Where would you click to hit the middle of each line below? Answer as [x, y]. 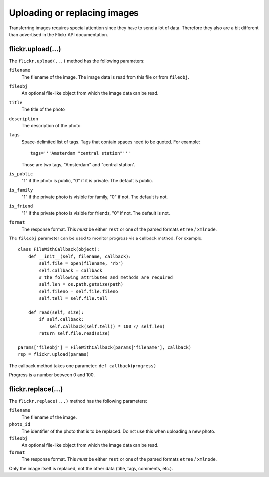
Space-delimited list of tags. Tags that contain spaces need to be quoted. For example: [111, 142]
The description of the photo [51, 125]
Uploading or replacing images [74, 13]
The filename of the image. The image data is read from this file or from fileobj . [105, 77]
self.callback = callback [70, 270]
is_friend [21, 206]
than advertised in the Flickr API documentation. [59, 34]
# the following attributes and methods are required [106, 278]
